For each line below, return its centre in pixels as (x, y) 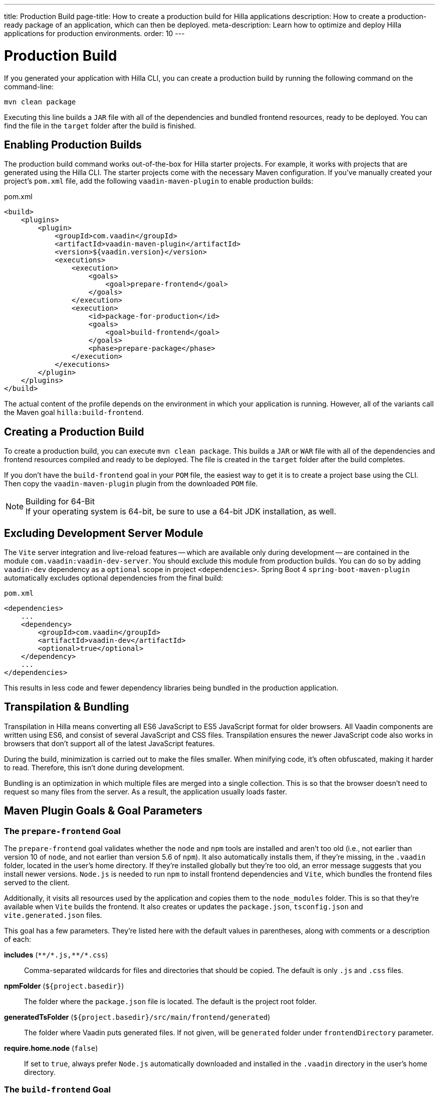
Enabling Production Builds (73, 145)
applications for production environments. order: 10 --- (94, 33)
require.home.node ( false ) (51, 1048)
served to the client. (37, 883)
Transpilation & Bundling (67, 707)
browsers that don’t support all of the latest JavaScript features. (109, 743)
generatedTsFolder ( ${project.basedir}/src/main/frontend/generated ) (137, 1017)
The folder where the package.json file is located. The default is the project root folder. (170, 1002)
